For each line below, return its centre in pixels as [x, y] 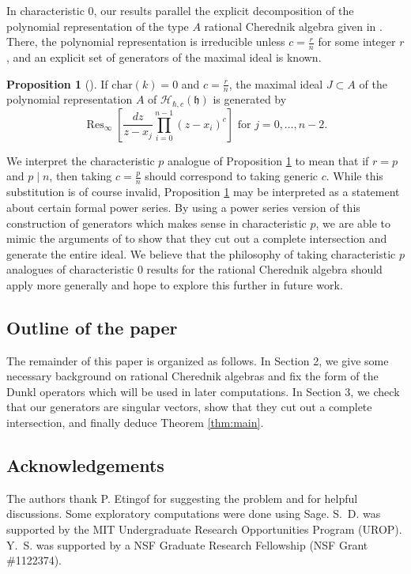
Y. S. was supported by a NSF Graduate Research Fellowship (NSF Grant [187, 544]
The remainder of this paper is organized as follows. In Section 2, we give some [198, 360]
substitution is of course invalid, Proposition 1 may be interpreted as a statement [203, 192]
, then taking [81, 176]
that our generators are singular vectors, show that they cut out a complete [189, 407]
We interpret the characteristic [81, 160]
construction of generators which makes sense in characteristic [156, 223]
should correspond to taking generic [232, 176]
